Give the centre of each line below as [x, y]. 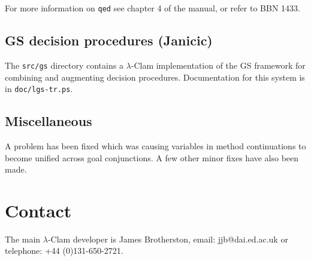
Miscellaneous [49, 121]
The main [23, 239]
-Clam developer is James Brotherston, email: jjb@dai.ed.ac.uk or [168, 239]
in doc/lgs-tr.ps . [39, 89]
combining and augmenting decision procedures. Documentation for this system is [155, 77]
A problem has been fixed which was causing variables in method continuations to [155, 145]
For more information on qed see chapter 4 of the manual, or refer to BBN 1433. [153, 8]
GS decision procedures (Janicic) [109, 40]
